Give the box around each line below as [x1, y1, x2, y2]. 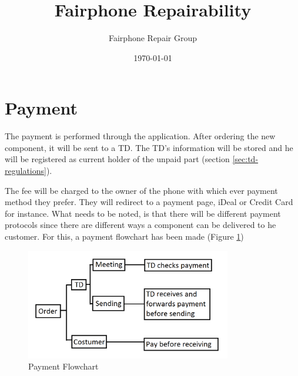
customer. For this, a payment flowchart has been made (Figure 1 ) [5, 230, 244, 242]
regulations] [5, 164, 46, 177]
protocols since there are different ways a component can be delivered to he [5, 219, 276, 231]
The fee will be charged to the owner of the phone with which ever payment [5, 184, 278, 196]
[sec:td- [232, 153, 259, 165]
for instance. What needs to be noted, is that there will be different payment [5, 207, 281, 219]
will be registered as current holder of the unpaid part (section [5, 153, 230, 165]
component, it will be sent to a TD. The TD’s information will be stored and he [5, 141, 293, 153]
